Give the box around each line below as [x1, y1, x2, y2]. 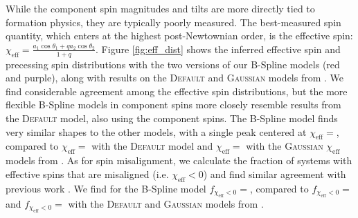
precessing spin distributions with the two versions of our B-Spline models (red [6, 57, 340, 71]
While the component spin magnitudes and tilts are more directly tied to [6, 1, 315, 15]
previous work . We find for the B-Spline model [6, 181, 206, 195]
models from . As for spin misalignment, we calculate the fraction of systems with [6, 153, 352, 168]
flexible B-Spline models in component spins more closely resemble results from [6, 97, 341, 112]
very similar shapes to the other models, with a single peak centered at [6, 124, 307, 139]
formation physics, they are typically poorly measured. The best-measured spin [6, 14, 341, 29]
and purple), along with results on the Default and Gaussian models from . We [6, 70, 344, 85]
